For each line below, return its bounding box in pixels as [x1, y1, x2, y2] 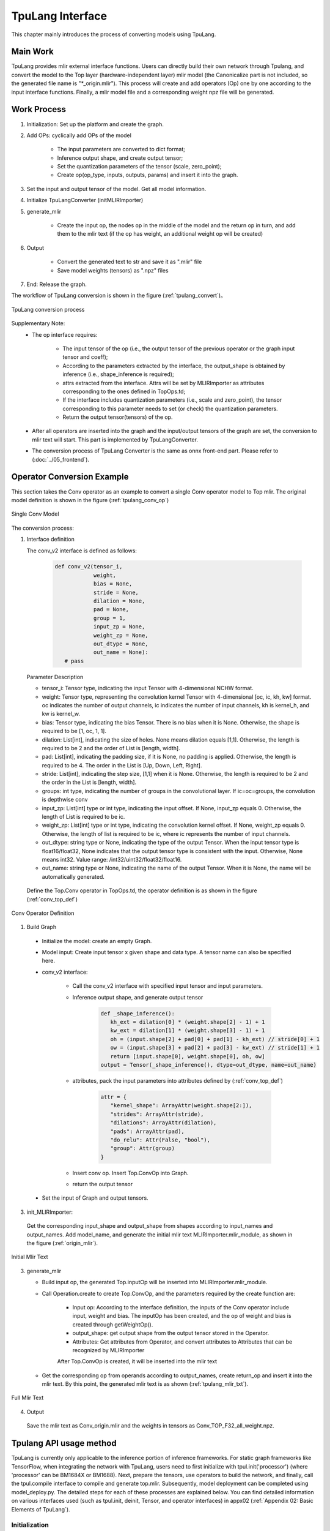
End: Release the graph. [26, 280, 87, 288]
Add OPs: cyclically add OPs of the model [26, 132, 131, 139]
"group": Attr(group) [110, 1145, 175, 1152]
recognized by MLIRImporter [72, 1346, 145, 1353]
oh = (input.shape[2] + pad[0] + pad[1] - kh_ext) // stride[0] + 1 [110, 1036, 320, 1042]
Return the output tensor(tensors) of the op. [62, 413, 173, 421]
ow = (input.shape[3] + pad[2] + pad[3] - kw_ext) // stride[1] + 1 [110, 1044, 320, 1051]
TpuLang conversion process [11, 306, 85, 313]
